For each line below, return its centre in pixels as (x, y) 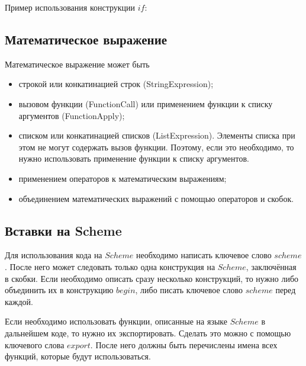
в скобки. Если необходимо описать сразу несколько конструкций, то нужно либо (152, 278)
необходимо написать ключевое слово (204, 255)
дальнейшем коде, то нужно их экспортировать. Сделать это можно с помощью (148, 333)
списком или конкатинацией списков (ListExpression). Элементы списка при (157, 135)
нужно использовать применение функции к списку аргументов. (134, 158)
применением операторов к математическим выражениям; (123, 178)
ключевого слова (35, 344)
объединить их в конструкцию (59, 290)
